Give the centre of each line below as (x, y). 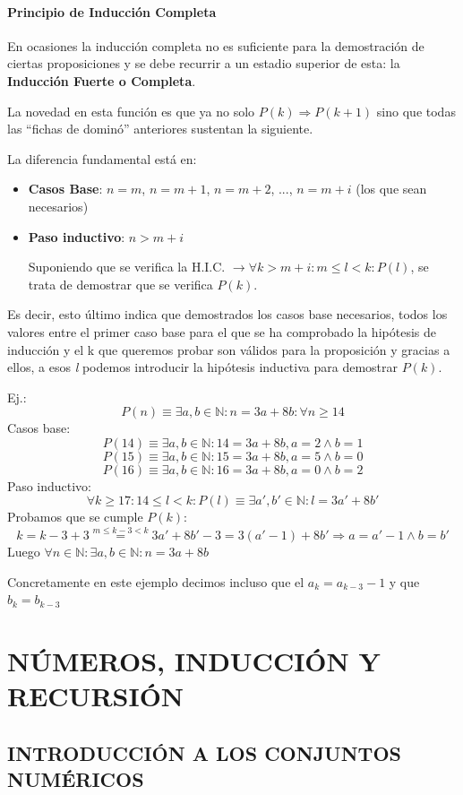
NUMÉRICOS (76, 779)
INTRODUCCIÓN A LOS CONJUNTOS (204, 753)
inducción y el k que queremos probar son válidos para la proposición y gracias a (229, 349)
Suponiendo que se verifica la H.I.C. (127, 267)
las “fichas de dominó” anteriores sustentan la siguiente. (160, 129)
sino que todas (416, 111)
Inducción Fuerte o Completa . (102, 80)
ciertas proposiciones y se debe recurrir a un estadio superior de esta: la (204, 63)
